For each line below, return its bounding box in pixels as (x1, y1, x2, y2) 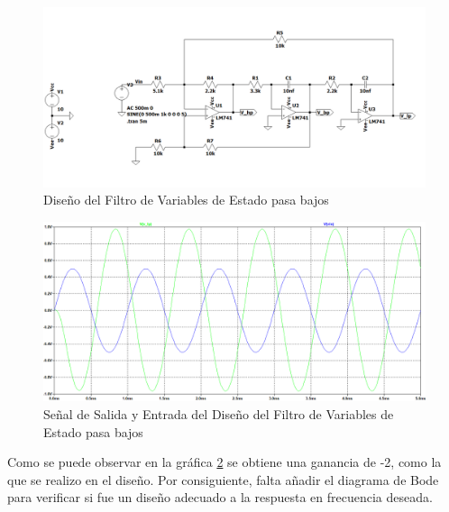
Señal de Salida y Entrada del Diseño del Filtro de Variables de (43, 404, 394, 423)
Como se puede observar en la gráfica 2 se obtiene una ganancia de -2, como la (7, 453, 442, 471)
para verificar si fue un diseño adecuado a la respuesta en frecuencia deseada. (7, 488, 433, 507)
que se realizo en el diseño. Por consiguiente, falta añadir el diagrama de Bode (7, 470, 439, 489)
